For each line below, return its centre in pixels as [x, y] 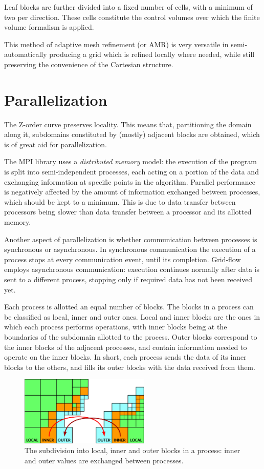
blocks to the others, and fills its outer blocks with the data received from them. [130, 367]
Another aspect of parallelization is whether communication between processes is [131, 239]
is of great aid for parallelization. [56, 144]
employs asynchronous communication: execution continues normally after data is [132, 269]
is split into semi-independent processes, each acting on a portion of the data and [131, 172]
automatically [26, 54]
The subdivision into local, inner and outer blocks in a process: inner [133, 450]
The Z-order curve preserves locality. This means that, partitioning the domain [128, 124]
